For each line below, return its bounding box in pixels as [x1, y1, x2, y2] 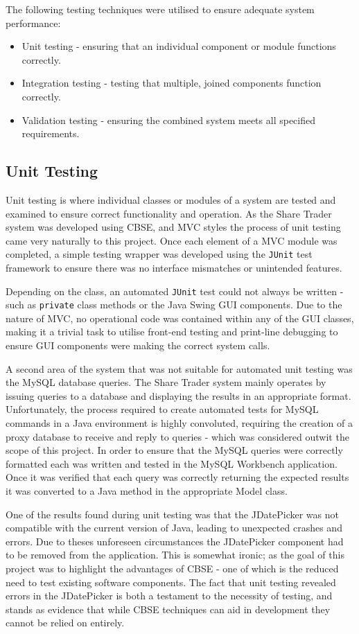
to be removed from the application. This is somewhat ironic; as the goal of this [6, 547, 344, 562]
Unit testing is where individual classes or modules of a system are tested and [6, 192, 336, 206]
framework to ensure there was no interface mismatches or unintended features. [6, 260, 342, 274]
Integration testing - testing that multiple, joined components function [21, 76, 322, 90]
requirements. [21, 126, 80, 141]
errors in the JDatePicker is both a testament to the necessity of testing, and [6, 588, 333, 603]
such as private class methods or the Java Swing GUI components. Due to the [6, 297, 342, 312]
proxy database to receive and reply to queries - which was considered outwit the [6, 429, 349, 443]
